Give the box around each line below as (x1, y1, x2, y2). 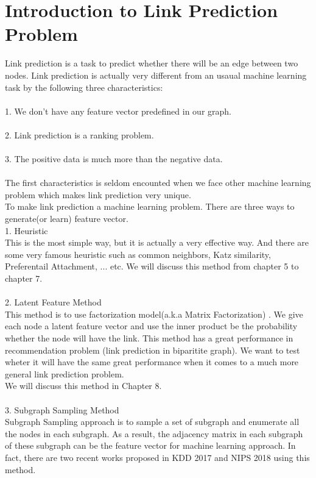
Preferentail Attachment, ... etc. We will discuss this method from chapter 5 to (5, 260, 299, 273)
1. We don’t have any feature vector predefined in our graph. (5, 104, 232, 117)
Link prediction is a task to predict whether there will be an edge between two (5, 57, 298, 70)
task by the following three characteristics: (5, 80, 163, 93)
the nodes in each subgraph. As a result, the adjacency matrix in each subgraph (5, 427, 303, 440)
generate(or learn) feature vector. (5, 212, 128, 225)
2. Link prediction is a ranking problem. (5, 128, 154, 141)
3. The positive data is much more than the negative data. (5, 152, 223, 165)
